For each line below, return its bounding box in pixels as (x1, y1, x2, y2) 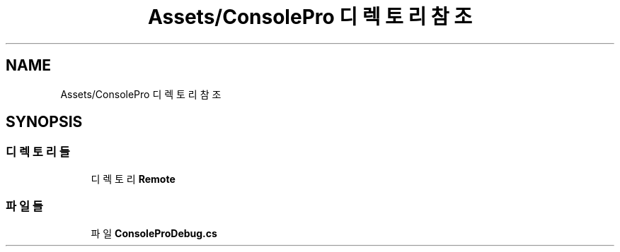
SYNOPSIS (6, 113, 83, 131)
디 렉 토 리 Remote (91, 172, 176, 185)
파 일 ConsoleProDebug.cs (91, 227, 217, 239)
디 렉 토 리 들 (6, 145, 70, 160)
